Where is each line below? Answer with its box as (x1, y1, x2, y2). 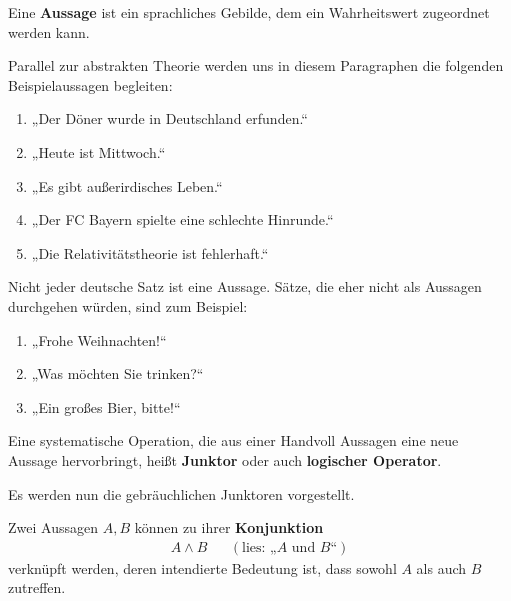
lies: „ (241, 540, 277, 555)
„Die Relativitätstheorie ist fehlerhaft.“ (31, 242, 269, 263)
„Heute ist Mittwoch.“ (31, 141, 166, 162)
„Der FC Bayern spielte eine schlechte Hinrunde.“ (31, 209, 334, 230)
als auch (416, 557, 467, 578)
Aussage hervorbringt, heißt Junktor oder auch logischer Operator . (8, 449, 442, 470)
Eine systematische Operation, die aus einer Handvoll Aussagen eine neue (8, 430, 459, 451)
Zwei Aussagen (8, 517, 98, 538)
